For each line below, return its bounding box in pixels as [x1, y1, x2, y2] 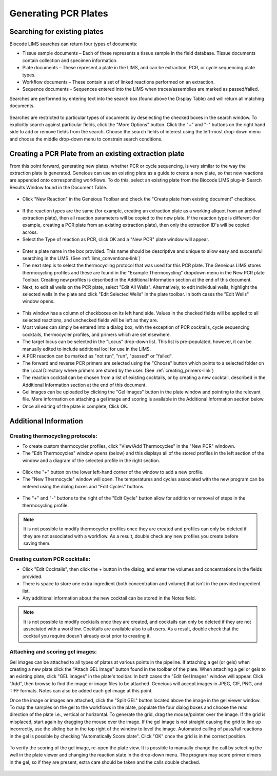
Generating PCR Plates [9, 8, 108, 19]
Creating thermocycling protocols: [9, 432, 97, 440]
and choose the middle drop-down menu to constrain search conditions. [9, 136, 163, 142]
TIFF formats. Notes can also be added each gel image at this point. [9, 688, 153, 694]
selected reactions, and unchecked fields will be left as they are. [22, 317, 159, 323]
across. [22, 229, 38, 235]
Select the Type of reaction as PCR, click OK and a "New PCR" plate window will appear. [22, 236, 210, 243]
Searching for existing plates [9, 27, 104, 36]
